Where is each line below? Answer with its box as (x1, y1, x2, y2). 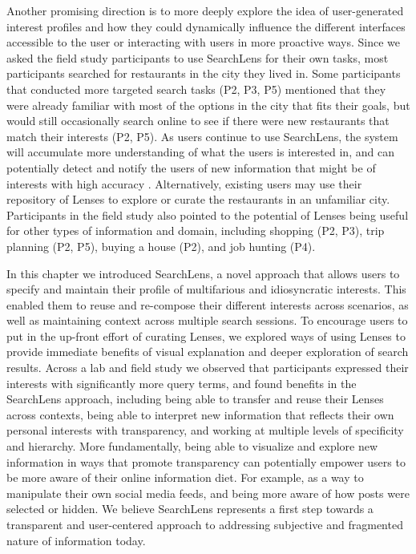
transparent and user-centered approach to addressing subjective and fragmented (6, 516, 403, 532)
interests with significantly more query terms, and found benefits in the (6, 374, 357, 391)
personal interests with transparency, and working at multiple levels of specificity (6, 422, 404, 439)
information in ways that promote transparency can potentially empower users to (6, 453, 406, 470)
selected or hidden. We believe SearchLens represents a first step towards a (6, 500, 374, 517)
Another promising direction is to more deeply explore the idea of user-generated (6, 2, 404, 18)
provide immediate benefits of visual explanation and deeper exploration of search (6, 343, 409, 360)
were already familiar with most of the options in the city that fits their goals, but (6, 96, 410, 113)
